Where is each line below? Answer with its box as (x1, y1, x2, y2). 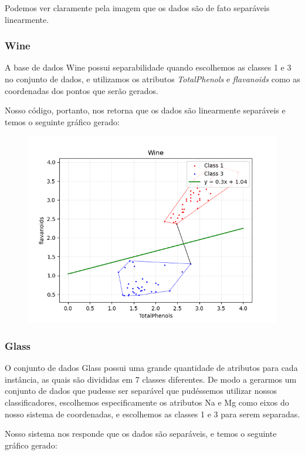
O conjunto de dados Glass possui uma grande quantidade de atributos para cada (5, 362, 298, 374)
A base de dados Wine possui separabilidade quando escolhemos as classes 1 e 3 (5, 61, 292, 73)
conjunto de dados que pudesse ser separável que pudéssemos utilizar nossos (5, 384, 277, 397)
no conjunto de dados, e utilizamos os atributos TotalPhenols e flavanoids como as (5, 73, 300, 85)
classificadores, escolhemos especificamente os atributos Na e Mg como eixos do (5, 396, 289, 408)
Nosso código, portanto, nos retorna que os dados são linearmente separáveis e (5, 104, 286, 116)
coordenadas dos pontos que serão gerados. (5, 84, 158, 96)
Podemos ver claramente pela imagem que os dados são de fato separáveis (5, 2, 270, 14)
